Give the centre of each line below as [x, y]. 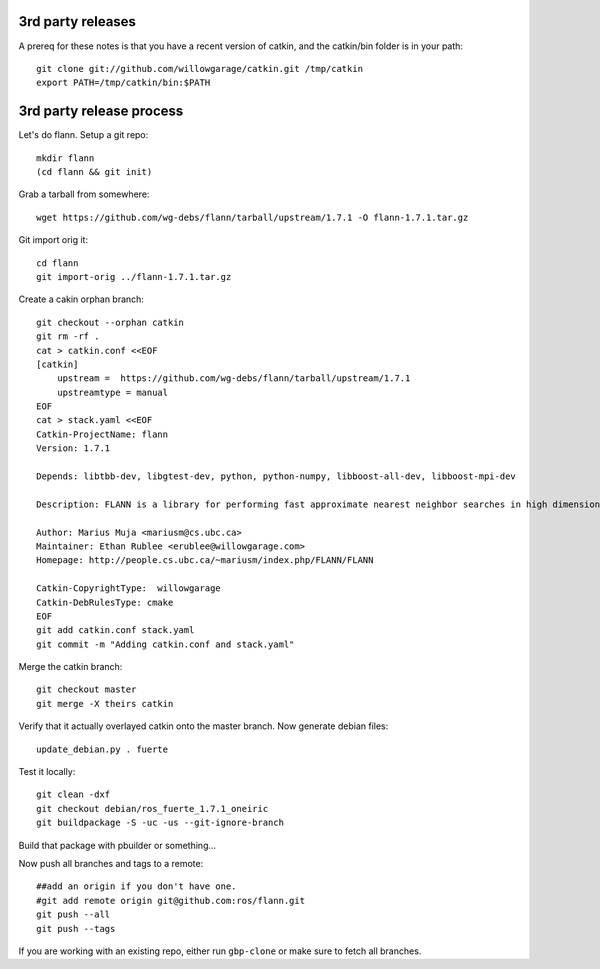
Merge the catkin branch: [70, 667]
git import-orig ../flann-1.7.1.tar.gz [134, 276]
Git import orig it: [53, 240]
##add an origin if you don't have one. [136, 886]
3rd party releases [77, 21]
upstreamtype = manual [112, 392]
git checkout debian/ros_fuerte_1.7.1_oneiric [152, 808]
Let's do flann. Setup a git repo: [83, 135]
